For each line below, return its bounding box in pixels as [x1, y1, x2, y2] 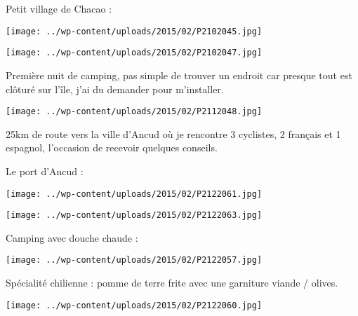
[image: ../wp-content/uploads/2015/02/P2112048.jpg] [6, 107, 263, 117]
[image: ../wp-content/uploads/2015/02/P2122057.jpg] [6, 255, 263, 266]
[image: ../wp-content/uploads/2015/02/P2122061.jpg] [6, 188, 263, 199]
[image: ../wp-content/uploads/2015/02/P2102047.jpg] [6, 48, 263, 58]
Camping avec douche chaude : [6, 230, 138, 245]
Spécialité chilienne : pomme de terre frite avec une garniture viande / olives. [6, 275, 338, 290]
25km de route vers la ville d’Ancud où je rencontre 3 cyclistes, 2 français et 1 [6, 126, 341, 141]
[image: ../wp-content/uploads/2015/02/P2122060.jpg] [6, 300, 263, 310]
